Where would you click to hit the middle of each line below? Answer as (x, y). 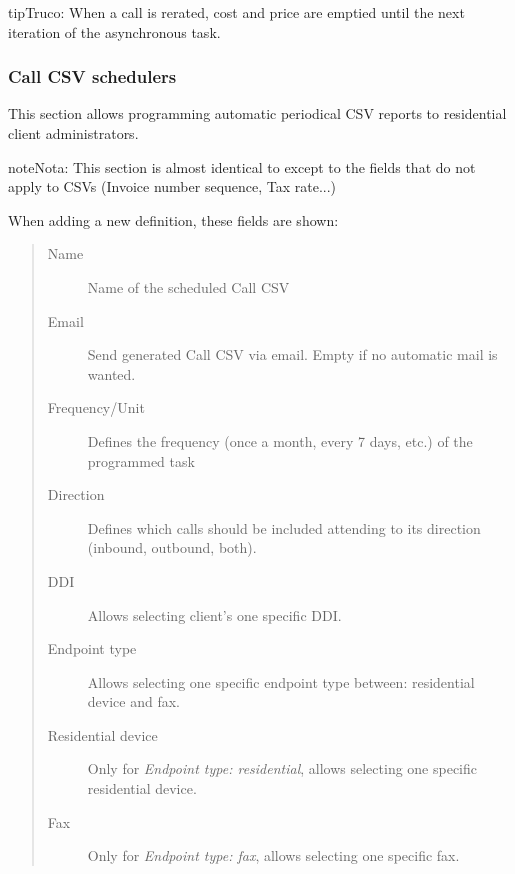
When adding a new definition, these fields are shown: (173, 219)
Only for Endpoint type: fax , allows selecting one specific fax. (273, 855)
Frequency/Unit (96, 407)
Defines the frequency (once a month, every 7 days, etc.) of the (280, 440)
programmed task (141, 460)
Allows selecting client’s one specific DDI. (214, 614)
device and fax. (133, 701)
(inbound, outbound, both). (172, 547)
